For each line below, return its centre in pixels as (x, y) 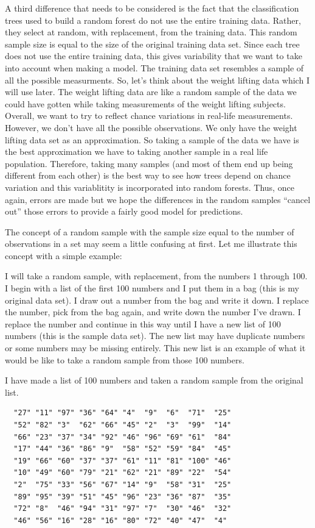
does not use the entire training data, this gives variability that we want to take (154, 56)
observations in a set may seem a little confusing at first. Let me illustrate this (151, 244)
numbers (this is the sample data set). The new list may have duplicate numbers (155, 336)
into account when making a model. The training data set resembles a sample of (154, 67)
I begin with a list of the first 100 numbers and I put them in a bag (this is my (152, 288)
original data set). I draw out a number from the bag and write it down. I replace (157, 300)
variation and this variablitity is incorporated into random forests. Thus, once (150, 187)
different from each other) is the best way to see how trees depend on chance (148, 175)
